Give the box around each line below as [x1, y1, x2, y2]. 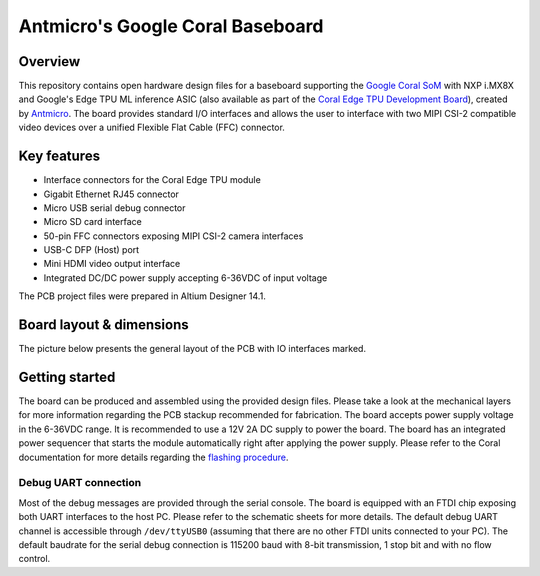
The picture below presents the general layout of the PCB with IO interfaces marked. [18, 343, 367, 355]
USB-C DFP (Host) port [43, 244, 140, 256]
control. [18, 553, 51, 565]
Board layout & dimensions [18, 316, 189, 334]
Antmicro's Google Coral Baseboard [18, 15, 324, 37]
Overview [18, 53, 81, 70]
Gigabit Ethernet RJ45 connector [43, 188, 180, 200]
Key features [18, 148, 100, 165]
